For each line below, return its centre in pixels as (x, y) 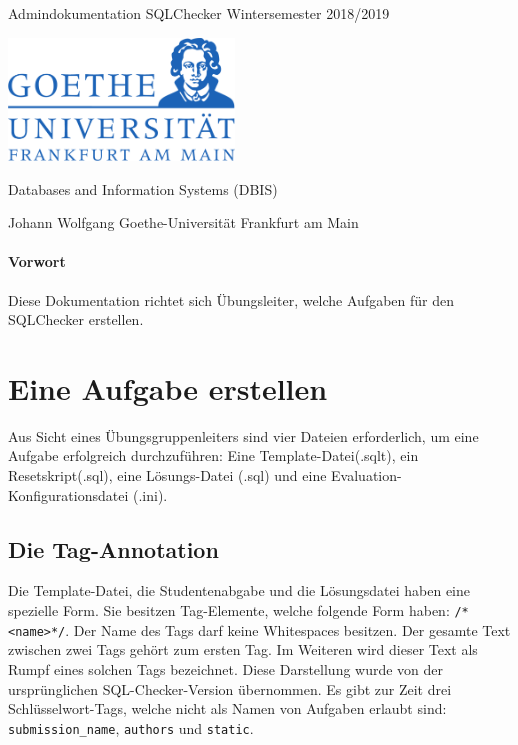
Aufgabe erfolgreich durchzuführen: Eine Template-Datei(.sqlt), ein (213, 455)
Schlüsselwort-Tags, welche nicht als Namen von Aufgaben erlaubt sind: (227, 708)
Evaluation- (366, 475)
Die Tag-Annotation (113, 548)
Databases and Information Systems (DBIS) (143, 188)
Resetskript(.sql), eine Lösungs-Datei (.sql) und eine (167, 475)
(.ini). (150, 494)
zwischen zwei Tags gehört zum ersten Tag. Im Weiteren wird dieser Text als (243, 649)
